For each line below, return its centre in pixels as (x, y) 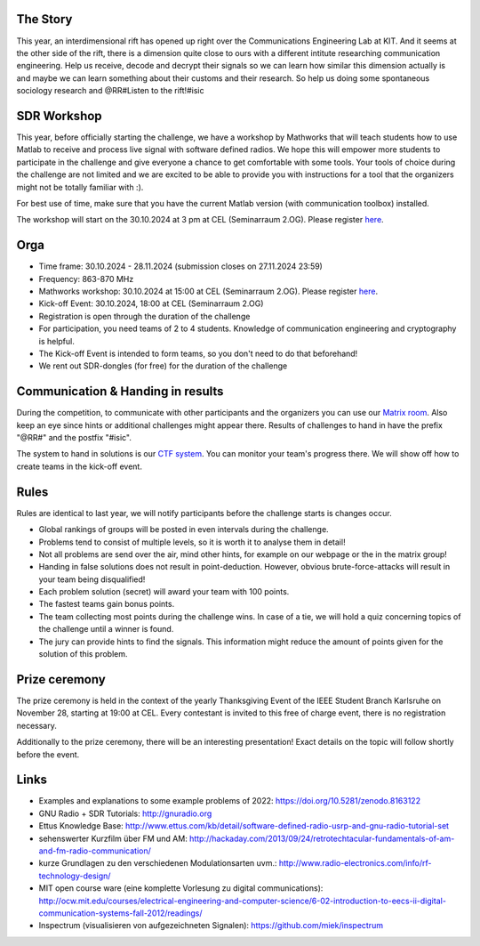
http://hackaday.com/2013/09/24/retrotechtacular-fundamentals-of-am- (322, 838)
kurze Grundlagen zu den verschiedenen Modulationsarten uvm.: (158, 863)
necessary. (37, 725)
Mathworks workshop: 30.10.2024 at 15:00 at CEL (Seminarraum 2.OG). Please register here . (208, 291)
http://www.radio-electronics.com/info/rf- (355, 863)
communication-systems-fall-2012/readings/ (120, 913)
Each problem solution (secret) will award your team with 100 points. (164, 592)
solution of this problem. (83, 654)
